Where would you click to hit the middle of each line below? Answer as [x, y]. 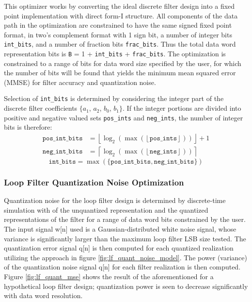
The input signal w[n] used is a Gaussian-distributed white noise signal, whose [120, 229]
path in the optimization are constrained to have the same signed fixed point [118, 25]
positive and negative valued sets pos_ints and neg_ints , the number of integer [124, 117]
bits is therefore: [28, 127]
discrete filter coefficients [41, 108]
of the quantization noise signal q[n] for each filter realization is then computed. [122, 267]
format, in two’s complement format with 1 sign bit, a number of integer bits [118, 34]
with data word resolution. [43, 295]
